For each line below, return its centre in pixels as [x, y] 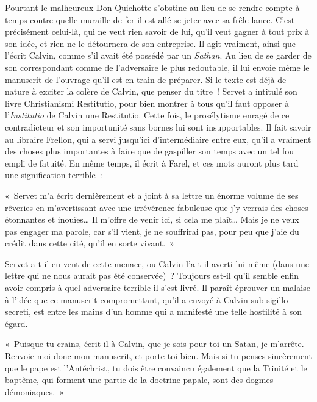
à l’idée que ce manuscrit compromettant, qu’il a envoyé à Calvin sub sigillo [147, 299]
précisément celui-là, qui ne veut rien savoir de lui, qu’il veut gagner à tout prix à [157, 31]
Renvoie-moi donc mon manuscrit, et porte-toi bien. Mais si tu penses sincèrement [158, 356]
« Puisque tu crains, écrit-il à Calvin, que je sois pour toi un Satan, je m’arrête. [155, 344]
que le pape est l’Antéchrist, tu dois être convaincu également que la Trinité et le [156, 368]
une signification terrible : [54, 175]
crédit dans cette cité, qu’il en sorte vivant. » [90, 243]
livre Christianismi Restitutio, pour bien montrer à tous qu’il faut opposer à [147, 103]
